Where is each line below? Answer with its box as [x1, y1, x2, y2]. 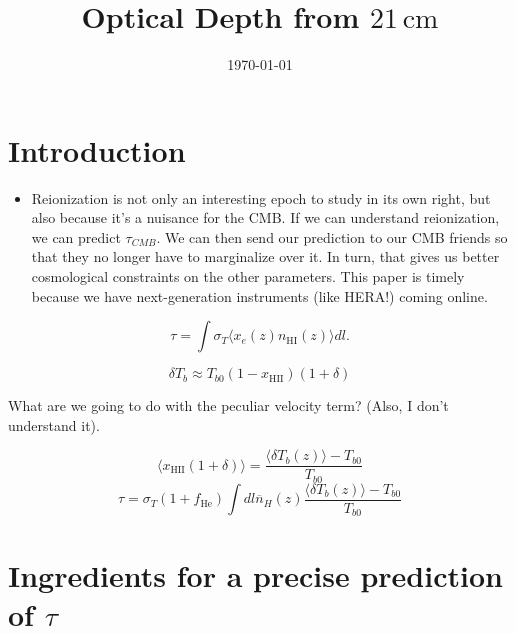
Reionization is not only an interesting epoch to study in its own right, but [31, 187, 491, 208]
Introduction [8, 129, 186, 170]
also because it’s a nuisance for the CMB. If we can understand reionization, [31, 207, 500, 228]
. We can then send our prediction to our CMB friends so [156, 226, 508, 247]
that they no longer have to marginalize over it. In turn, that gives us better [31, 246, 500, 267]
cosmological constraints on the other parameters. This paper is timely [31, 266, 465, 287]
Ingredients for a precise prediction [8, 554, 503, 595]
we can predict [31, 226, 121, 247]
